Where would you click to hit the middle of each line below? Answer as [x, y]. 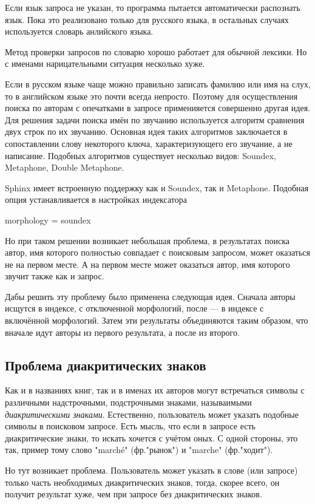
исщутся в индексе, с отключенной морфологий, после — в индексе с [134, 308]
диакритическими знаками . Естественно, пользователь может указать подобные [152, 414]
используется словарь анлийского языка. [79, 31]
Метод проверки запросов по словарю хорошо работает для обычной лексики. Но [156, 51]
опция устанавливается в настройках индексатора [96, 199]
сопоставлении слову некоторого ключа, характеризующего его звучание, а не [149, 143]
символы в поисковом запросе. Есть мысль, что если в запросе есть [130, 426]
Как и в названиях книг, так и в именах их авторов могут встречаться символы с [155, 390]
